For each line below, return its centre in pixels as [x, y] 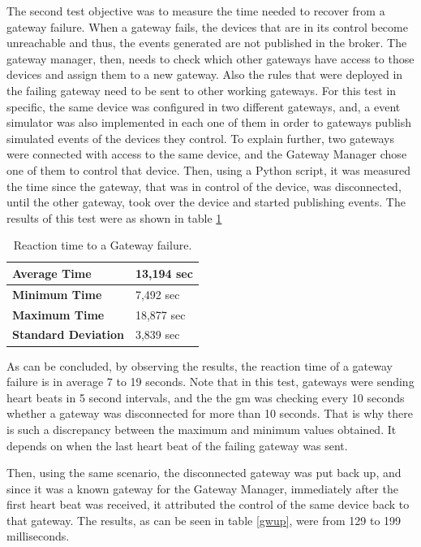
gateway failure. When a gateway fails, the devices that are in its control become [207, 26]
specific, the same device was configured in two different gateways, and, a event [204, 106]
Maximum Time [58, 314]
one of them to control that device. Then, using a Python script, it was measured [208, 169]
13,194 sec [164, 273]
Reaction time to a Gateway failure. [103, 245]
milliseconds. [38, 536]
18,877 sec [160, 314]
